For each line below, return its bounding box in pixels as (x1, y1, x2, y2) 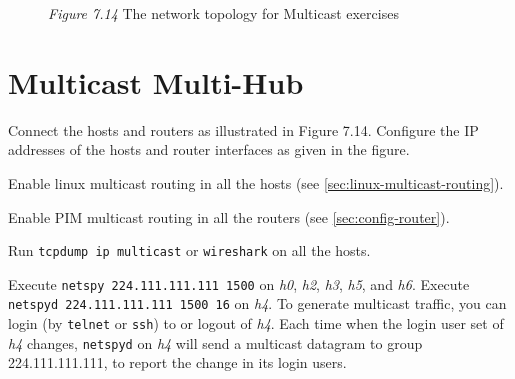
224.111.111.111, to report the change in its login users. (8, 352, 347, 373)
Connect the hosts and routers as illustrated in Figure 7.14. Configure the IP (8, 119, 479, 140)
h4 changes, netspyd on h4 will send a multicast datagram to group (8, 332, 423, 353)
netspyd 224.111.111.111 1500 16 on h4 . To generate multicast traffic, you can (8, 293, 507, 314)
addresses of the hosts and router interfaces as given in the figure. (8, 139, 410, 160)
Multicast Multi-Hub (8, 61, 304, 102)
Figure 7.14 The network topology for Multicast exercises (48, 3, 399, 23)
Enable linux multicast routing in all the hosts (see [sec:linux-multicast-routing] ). (8, 172, 504, 193)
